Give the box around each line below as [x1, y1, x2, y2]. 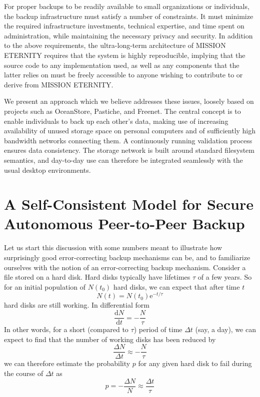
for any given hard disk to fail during [138, 358, 252, 369]
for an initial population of [4, 281, 86, 292]
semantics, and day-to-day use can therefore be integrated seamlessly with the [4, 154, 243, 165]
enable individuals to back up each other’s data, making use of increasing [4, 115, 228, 126]
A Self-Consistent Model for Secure [4, 194, 253, 214]
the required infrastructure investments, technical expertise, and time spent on [4, 20, 244, 31]
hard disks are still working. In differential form [4, 300, 149, 310]
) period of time [133, 324, 182, 335]
